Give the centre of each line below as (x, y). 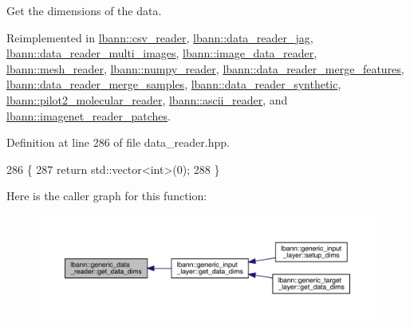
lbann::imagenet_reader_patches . (89, 115)
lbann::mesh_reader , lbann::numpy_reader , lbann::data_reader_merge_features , (205, 68)
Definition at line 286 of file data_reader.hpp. (118, 142)
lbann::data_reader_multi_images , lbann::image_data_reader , (162, 53)
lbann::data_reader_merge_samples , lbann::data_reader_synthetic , (174, 84)
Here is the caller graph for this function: (107, 196)
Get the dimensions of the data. (84, 10)
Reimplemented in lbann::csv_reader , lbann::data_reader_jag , (160, 37)
